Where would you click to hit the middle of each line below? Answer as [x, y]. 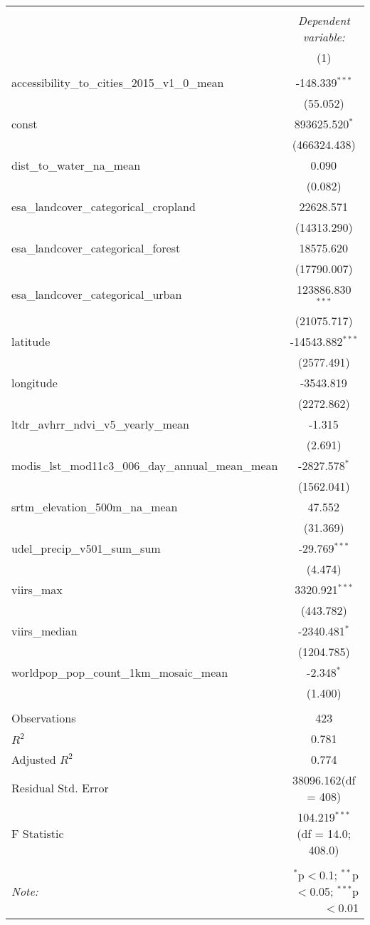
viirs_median [44, 630]
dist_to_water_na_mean [76, 165]
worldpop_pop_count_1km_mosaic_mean [120, 672]
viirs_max [37, 589]
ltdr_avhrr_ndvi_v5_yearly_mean [101, 424]
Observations [44, 717]
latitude [31, 341]
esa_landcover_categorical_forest [96, 248]
